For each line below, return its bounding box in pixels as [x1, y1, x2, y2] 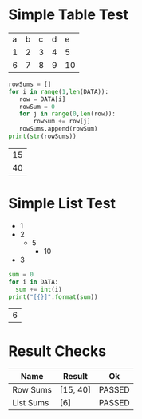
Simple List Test [8, 195, 116, 213]
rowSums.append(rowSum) [18, 125, 98, 133]
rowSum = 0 [18, 103, 56, 111]
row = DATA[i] [18, 95, 66, 103]
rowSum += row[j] [33, 118, 91, 126]
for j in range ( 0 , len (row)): [18, 110, 116, 118]
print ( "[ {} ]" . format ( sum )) [8, 292, 98, 301]
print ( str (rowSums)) [8, 132, 77, 141]
